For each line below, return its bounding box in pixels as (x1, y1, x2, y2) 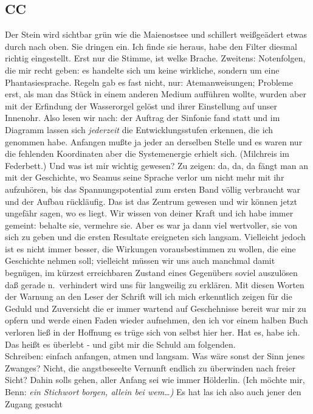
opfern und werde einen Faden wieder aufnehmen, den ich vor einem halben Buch (5, 314, 308, 326)
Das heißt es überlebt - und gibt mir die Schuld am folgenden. (5, 337, 236, 350)
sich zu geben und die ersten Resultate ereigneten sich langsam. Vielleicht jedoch (5, 230, 306, 243)
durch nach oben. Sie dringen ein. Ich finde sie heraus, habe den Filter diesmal (5, 40, 297, 52)
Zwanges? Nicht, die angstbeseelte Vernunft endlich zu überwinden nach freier (5, 361, 295, 374)
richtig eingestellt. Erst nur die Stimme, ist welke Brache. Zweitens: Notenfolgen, (5, 52, 306, 64)
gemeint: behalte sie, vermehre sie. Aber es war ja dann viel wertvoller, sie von (5, 218, 298, 231)
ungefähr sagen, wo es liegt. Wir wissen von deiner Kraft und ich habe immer (5, 207, 294, 219)
